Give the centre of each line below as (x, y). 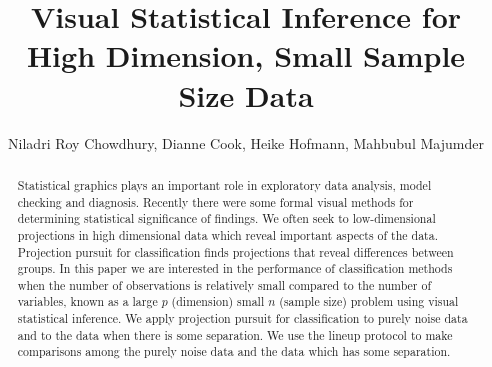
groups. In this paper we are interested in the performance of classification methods (235, 268)
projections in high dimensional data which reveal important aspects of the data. (227, 234)
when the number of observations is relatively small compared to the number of (224, 284)
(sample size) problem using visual (369, 301)
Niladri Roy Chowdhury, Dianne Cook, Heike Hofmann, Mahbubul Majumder (246, 142)
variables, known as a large (87, 301)
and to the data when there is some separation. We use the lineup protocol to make (235, 334)
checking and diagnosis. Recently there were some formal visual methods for (215, 201)
